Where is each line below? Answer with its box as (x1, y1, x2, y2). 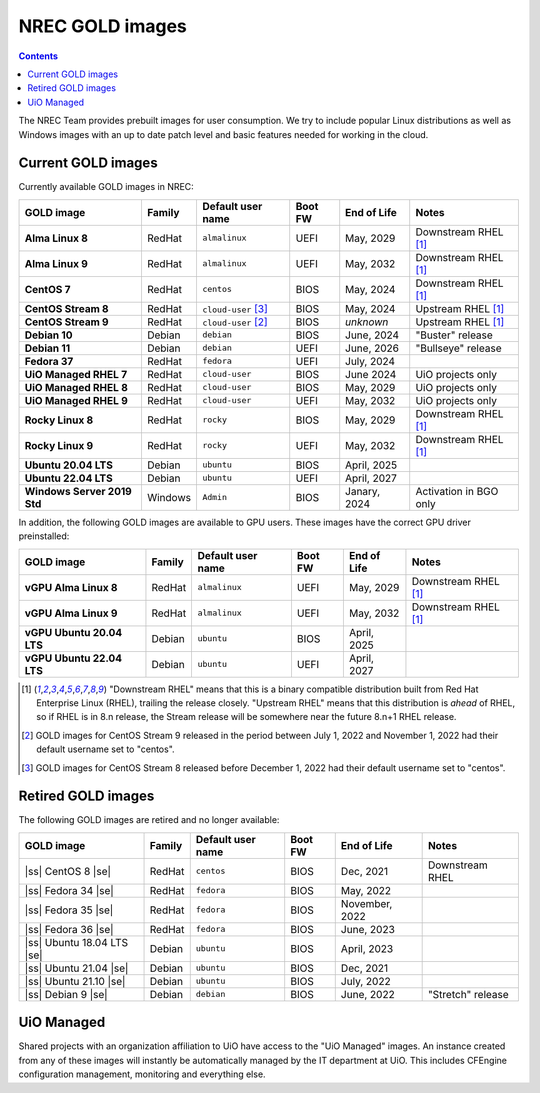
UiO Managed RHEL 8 (24, 380, 129, 394)
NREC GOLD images (18, 15, 187, 37)
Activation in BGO (415, 484, 499, 498)
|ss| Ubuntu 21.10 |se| (24, 974, 126, 988)
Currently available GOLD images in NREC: (18, 181, 194, 193)
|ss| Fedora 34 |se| (24, 883, 114, 897)
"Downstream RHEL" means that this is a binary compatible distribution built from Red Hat (109, 683, 479, 695)
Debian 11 (24, 341, 71, 355)
